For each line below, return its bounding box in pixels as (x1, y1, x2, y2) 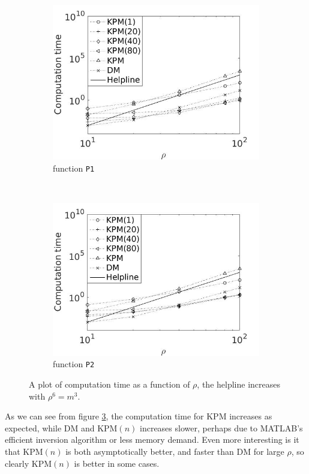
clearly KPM (5, 457, 52, 469)
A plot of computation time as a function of (29, 378, 190, 391)
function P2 (53, 358, 95, 370)
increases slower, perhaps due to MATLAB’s (140, 421, 303, 434)
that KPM (5, 445, 43, 458)
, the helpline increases (197, 378, 280, 391)
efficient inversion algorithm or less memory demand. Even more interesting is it (5, 433, 299, 446)
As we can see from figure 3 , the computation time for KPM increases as (5, 410, 272, 422)
